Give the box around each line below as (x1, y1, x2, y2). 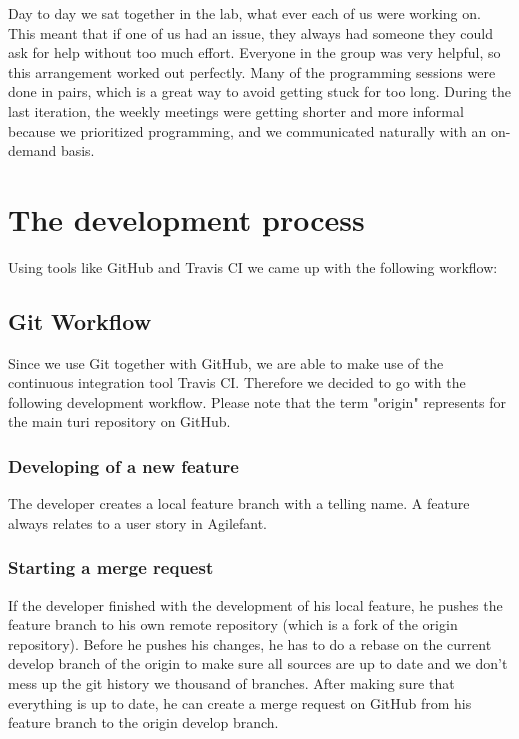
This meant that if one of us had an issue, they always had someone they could (8, 22, 493, 43)
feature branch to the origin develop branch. (8, 712, 279, 733)
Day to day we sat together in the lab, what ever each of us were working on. (8, 3, 481, 23)
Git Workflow (8, 305, 152, 336)
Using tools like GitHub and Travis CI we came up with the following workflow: (8, 256, 498, 277)
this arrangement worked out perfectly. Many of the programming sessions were (8, 61, 496, 82)
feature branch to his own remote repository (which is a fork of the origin (8, 614, 458, 635)
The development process (8, 198, 365, 239)
